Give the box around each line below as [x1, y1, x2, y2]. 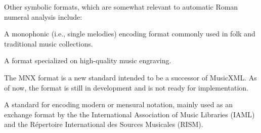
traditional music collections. [4, 38, 93, 49]
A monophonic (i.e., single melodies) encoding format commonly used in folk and [4, 28, 255, 39]
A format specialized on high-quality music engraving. [4, 55, 171, 66]
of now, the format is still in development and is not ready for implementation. [4, 82, 248, 93]
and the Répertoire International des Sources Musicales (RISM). [4, 119, 203, 129]
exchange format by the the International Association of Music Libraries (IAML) [4, 109, 255, 119]
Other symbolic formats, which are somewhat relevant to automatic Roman [4, 2, 238, 12]
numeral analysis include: [4, 11, 82, 22]
